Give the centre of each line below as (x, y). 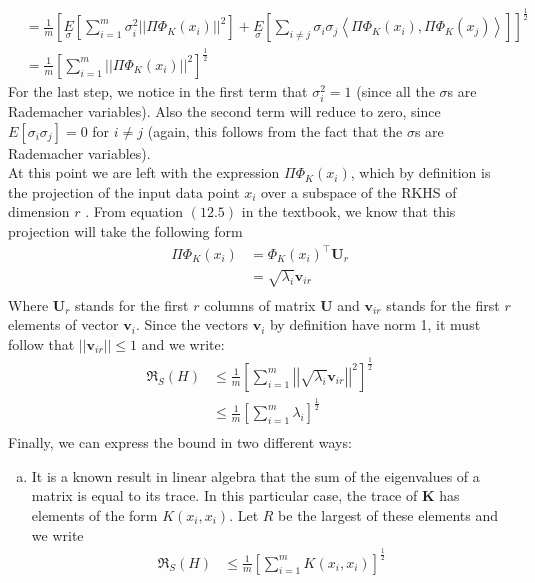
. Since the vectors (191, 324)
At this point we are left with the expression (144, 172)
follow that (41, 343)
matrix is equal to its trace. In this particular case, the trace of (224, 495)
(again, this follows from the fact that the (275, 130)
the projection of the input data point (124, 191)
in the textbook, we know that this (348, 211)
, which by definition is (420, 172)
